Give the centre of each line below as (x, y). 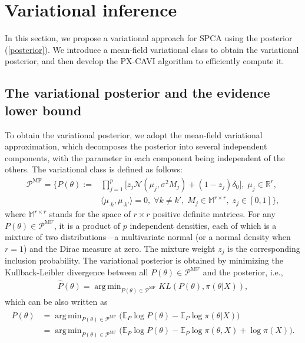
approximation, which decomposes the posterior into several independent (136, 146)
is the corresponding (264, 249)
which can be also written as (56, 301)
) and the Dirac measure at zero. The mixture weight (119, 249)
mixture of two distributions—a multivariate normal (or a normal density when (148, 237)
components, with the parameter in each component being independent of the (145, 157)
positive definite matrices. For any (214, 214)
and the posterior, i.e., (243, 272)
